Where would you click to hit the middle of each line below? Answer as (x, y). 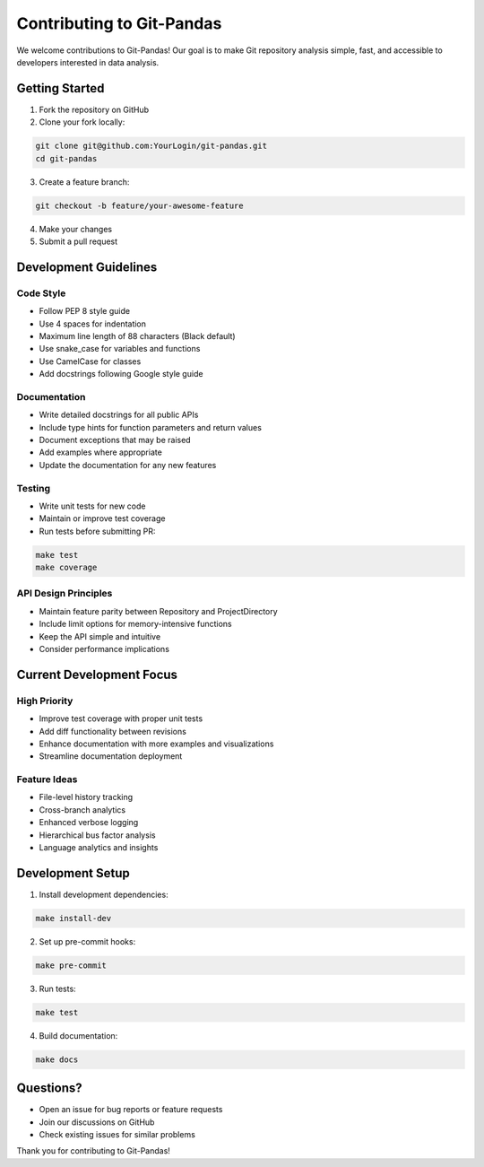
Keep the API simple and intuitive (100, 636)
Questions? (49, 1089)
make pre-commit (71, 965)
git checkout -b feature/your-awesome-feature (139, 205)
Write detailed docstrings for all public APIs (119, 415)
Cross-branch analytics (82, 810)
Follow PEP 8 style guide (84, 311)
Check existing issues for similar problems (117, 1135)
